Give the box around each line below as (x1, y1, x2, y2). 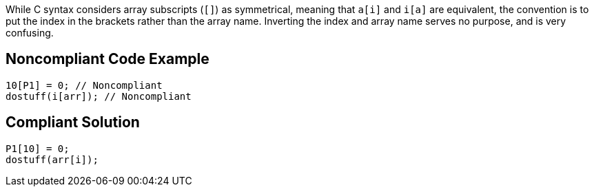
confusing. (6, 27, 54, 39)
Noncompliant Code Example (6, 50, 209, 68)
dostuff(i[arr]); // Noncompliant (6, 90, 192, 102)
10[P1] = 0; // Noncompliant (6, 79, 163, 91)
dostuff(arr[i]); (6, 153, 99, 165)
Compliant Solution (6, 114, 140, 131)
